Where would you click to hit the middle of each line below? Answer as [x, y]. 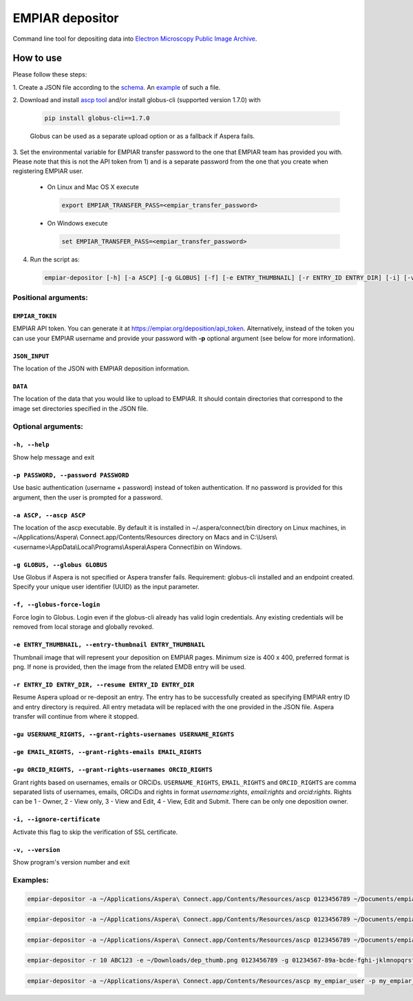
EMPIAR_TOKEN [35, 316]
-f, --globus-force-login [56, 605]
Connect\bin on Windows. [205, 547]
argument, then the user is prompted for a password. [88, 497]
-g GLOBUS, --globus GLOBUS [60, 565]
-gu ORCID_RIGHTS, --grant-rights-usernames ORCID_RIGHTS [113, 770]
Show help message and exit [53, 457]
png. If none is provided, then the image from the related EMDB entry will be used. [129, 667]
